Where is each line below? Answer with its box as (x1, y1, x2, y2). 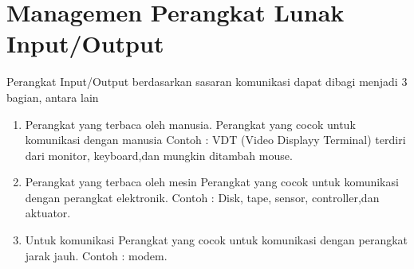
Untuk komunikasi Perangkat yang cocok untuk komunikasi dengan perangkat (25, 232, 408, 248)
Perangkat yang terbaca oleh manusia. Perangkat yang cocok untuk (25, 115, 356, 132)
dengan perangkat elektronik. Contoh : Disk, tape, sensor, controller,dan (25, 189, 380, 205)
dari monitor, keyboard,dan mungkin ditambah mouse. (25, 146, 293, 163)
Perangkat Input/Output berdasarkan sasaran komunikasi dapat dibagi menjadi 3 (6, 73, 408, 90)
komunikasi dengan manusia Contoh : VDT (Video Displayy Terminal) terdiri (25, 131, 406, 148)
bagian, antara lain (6, 88, 99, 105)
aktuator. (25, 205, 71, 221)
